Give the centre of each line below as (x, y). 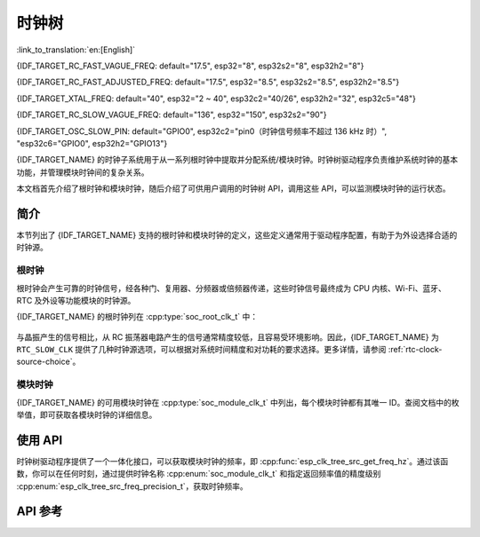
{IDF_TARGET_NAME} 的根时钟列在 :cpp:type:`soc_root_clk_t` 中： (137, 317)
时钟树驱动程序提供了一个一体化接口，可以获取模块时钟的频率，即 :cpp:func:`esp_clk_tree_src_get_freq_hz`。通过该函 (232, 461)
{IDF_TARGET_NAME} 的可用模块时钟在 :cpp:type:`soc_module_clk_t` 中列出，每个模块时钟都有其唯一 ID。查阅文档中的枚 (238, 402)
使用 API (40, 440)
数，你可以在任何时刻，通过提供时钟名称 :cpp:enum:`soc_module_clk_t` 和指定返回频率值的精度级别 (199, 474)
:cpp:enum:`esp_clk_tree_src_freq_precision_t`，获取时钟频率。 (132, 486)
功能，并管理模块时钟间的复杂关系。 (83, 172)
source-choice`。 (48, 362)
